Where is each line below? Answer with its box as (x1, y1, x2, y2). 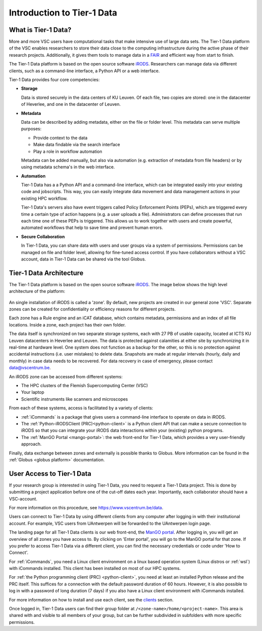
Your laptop (21, 389, 45, 395)
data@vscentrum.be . (9, 365, 51, 371)
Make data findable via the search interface (33, 142, 120, 147)
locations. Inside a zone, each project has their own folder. (9, 322, 126, 327)
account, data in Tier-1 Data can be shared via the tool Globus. (21, 256, 146, 262)
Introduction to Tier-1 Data (9, 7, 117, 18)
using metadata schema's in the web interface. (21, 164, 115, 170)
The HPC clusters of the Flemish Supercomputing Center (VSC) (21, 382, 148, 388)
